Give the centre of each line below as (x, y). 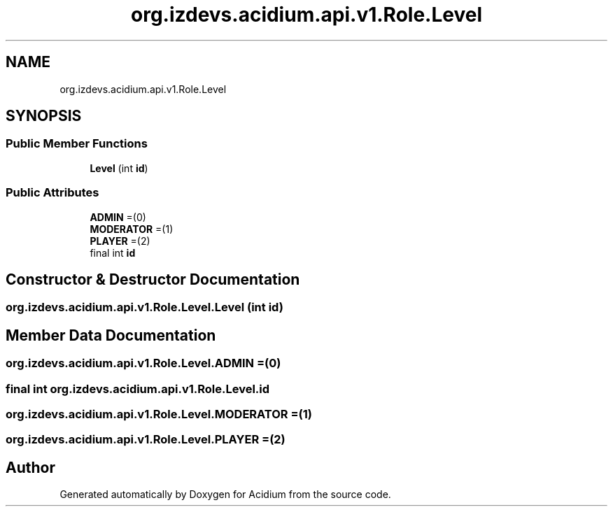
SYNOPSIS (44, 116)
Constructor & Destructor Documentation (153, 279)
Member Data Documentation (111, 335)
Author (30, 467)
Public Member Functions (77, 144)
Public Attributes (52, 193)
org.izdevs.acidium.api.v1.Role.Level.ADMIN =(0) (143, 363)
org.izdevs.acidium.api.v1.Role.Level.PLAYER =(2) (146, 440)
